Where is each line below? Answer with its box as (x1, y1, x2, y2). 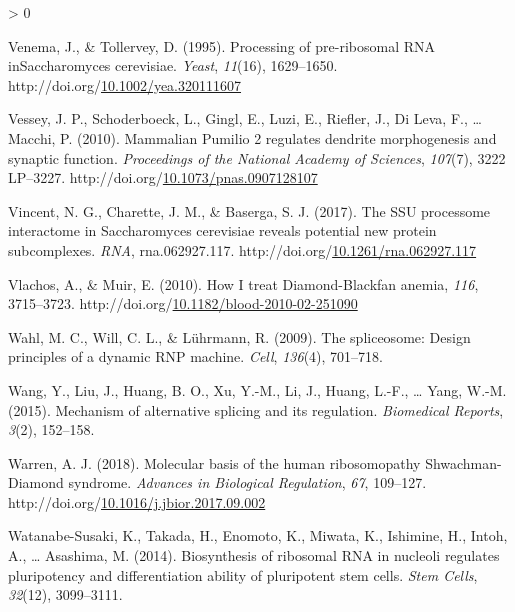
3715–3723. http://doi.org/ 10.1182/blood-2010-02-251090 (8, 293, 358, 314)
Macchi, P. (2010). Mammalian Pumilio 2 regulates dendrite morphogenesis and (8, 127, 497, 148)
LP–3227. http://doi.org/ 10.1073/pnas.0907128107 (8, 167, 318, 188)
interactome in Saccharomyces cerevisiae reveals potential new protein (8, 220, 437, 241)
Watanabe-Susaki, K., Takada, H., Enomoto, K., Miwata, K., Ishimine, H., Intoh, (8, 525, 508, 546)
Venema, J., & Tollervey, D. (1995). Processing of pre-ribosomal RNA (8, 35, 436, 56)
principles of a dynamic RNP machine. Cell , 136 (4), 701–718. (8, 346, 383, 367)
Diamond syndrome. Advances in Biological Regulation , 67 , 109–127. (8, 472, 427, 493)
